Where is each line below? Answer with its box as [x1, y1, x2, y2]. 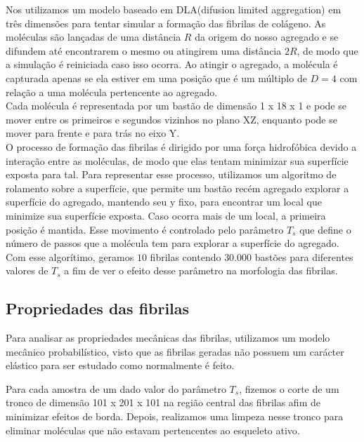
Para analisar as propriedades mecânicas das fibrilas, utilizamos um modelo [6, 330, 330, 345]
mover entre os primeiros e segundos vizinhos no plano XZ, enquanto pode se [6, 112, 337, 126]
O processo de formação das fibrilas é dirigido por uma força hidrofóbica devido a [6, 139, 357, 154]
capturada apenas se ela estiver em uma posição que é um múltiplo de [6, 70, 307, 85]
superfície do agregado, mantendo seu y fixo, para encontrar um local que [6, 194, 322, 209]
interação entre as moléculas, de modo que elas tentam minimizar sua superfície [6, 153, 349, 168]
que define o [299, 222, 351, 236]
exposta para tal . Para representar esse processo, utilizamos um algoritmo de [6, 167, 337, 182]
